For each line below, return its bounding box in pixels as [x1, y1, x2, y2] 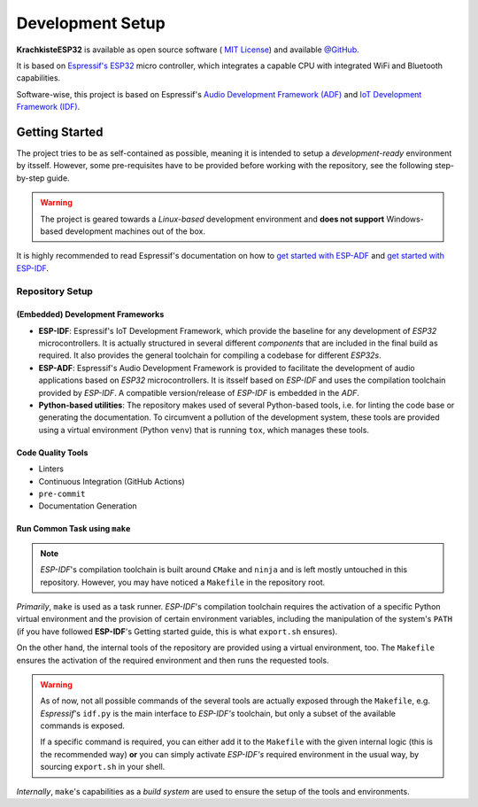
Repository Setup [16, 284, 93, 297]
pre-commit [38, 489, 86, 499]
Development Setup [16, 13, 166, 33]
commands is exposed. [40, 720, 126, 731]
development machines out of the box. [65, 226, 205, 237]
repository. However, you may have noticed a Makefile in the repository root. [40, 577, 326, 587]
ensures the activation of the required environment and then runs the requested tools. [16, 655, 329, 665]
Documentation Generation [38, 500, 137, 511]
